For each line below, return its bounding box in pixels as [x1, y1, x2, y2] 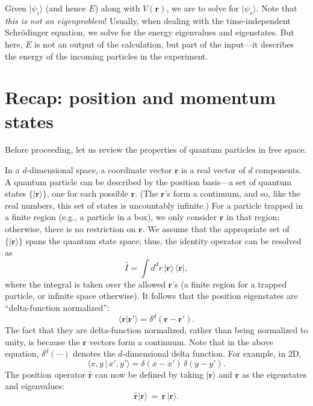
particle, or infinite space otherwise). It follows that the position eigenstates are [5, 289, 298, 302]
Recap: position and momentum [5, 85, 276, 109]
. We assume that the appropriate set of [142, 223, 290, 235]
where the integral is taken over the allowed [5, 277, 166, 290]
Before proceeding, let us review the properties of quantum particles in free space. [5, 143, 307, 156]
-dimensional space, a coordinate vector [26, 164, 172, 176]
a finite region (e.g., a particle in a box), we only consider [5, 211, 217, 223]
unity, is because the [5, 335, 80, 348]
